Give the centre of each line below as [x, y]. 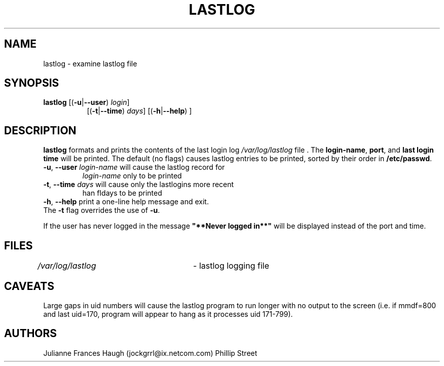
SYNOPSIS [32, 83]
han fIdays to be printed [122, 193]
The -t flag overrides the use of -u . [102, 210]
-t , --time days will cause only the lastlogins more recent [139, 185]
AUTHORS [31, 334]
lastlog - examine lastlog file [90, 63]
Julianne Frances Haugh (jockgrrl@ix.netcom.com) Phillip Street [150, 353]
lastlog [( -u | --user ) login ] [86, 102]
